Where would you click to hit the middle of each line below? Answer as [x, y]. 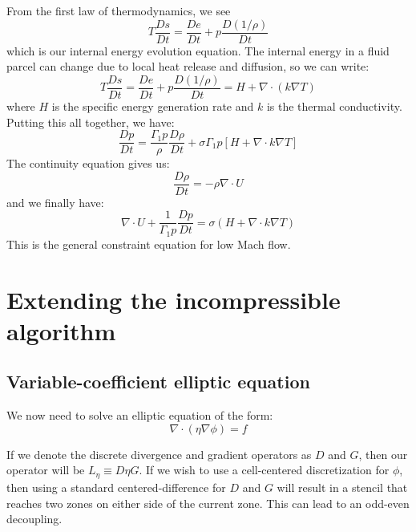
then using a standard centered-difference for [116, 487]
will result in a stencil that [342, 487]
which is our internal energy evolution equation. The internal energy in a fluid [198, 50]
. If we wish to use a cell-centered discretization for [264, 470]
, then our [383, 454]
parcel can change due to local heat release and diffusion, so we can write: [188, 66]
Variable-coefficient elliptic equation [158, 382]
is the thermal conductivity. [334, 106]
